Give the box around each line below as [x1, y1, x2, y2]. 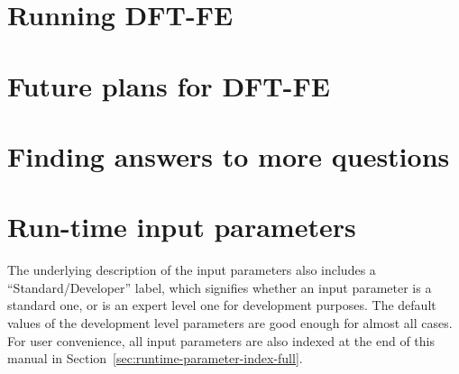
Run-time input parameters [7, 208, 356, 245]
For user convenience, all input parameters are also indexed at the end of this [7, 331, 435, 350]
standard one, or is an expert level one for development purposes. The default [7, 296, 436, 315]
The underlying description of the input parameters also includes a [7, 260, 376, 279]
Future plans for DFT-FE [7, 67, 330, 104]
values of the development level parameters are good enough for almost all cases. [7, 314, 453, 333]
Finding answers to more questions [7, 137, 450, 174]
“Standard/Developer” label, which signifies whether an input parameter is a [7, 278, 432, 296]
